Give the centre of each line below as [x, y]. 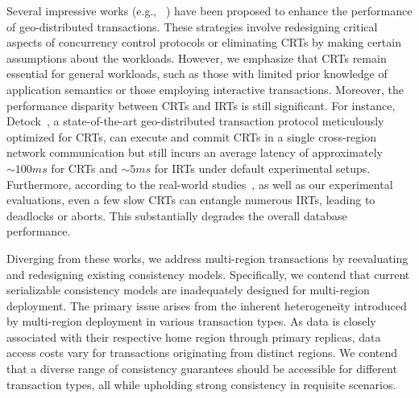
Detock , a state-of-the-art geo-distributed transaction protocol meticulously [195, 121]
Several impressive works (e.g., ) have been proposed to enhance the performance [209, 10]
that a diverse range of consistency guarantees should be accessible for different [202, 369]
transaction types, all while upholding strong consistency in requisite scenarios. [201, 384]
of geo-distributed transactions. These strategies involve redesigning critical [192, 26]
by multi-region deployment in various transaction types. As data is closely [191, 321]
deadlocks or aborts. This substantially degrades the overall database [177, 215]
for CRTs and [84, 168]
